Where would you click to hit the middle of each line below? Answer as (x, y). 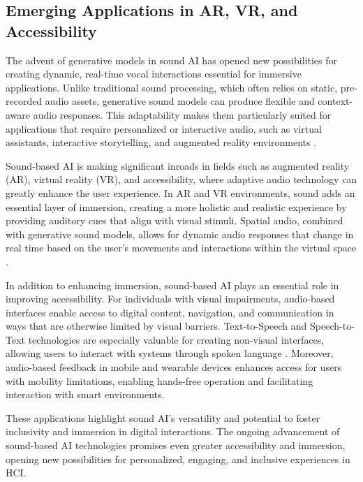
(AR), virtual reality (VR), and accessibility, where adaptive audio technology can (181, 179)
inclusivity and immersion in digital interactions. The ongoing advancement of (173, 431)
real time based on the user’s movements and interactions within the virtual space (181, 248)
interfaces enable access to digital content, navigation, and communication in (170, 312)
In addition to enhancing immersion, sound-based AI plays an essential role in (172, 285)
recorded (24, 101)
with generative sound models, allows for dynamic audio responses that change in (180, 234)
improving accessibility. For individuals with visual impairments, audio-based (170, 299)
